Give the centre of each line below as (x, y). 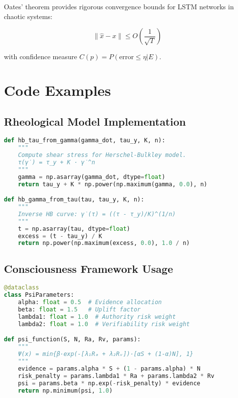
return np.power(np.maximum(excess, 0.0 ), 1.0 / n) (104, 243)
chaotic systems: (28, 16)
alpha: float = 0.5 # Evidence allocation (90, 302)
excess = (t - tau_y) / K (60, 236)
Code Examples (58, 90)
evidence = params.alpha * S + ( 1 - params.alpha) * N (109, 368)
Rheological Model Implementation (95, 121)
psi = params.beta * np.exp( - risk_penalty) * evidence (109, 383)
